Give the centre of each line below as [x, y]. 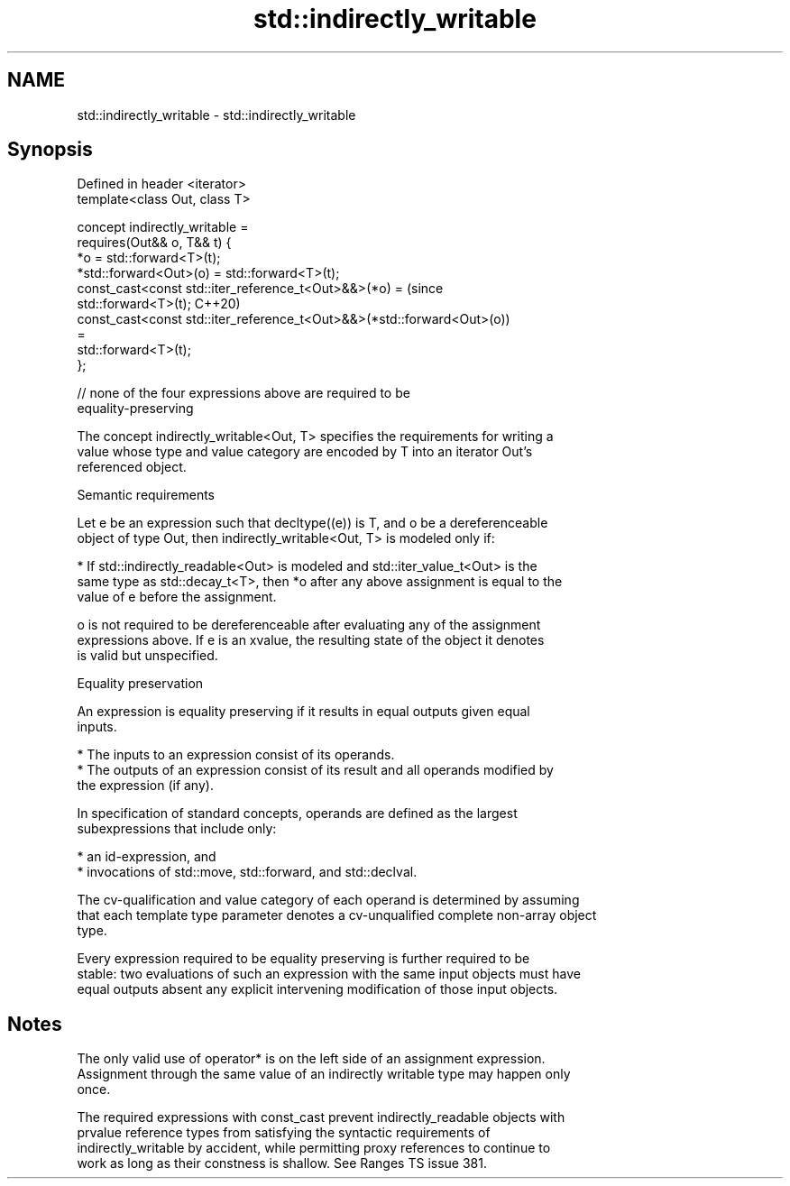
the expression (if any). [145, 786]
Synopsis [50, 150]
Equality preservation [140, 684]
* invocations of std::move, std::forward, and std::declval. [247, 872]
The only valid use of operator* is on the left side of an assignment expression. [311, 1059]
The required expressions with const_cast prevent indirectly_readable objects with [321, 1117]
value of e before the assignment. [177, 597]
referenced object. [132, 467]
